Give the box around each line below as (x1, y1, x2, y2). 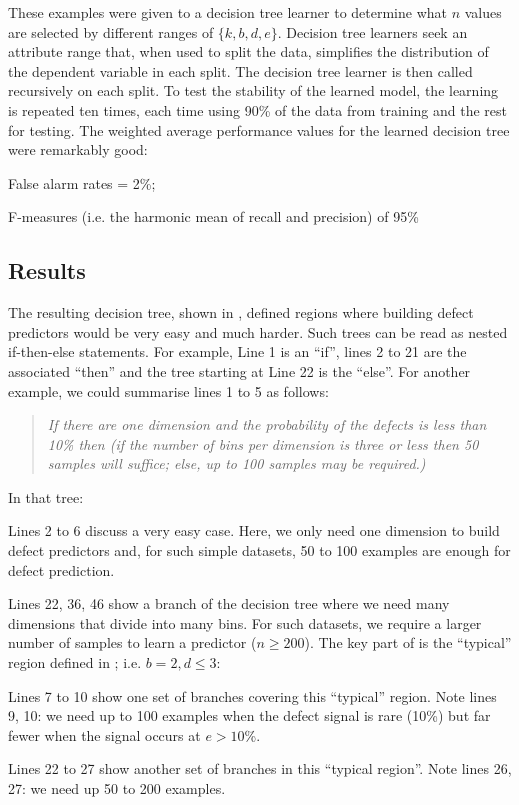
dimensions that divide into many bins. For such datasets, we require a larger (8, 612, 482, 633)
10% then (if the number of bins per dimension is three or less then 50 (47, 433, 479, 454)
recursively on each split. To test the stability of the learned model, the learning (8, 80, 499, 101)
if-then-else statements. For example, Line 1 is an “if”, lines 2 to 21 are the (8, 341, 467, 362)
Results (8, 255, 86, 286)
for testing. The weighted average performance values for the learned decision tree (8, 119, 510, 140)
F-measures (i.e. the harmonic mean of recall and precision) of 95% (8, 206, 419, 227)
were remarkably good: (8, 139, 148, 160)
